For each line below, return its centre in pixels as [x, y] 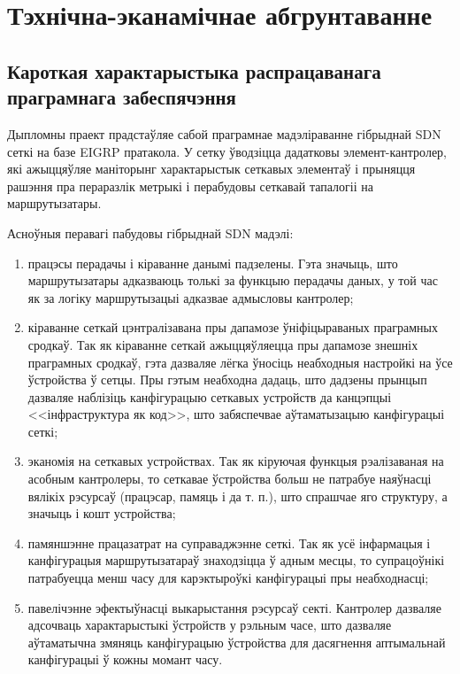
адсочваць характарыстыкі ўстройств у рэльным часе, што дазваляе [210, 625]
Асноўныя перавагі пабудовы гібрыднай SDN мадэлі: [150, 232]
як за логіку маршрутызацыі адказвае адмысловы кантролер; [191, 297]
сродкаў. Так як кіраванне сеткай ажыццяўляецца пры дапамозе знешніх [223, 344]
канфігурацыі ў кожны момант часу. [125, 659]
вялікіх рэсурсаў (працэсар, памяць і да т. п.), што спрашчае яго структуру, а [238, 496]
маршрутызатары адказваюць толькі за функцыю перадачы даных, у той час [233, 280]
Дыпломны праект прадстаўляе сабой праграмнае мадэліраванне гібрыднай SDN [224, 133]
